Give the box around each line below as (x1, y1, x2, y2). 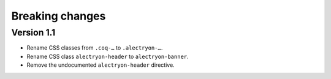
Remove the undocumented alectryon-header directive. (26, 61, 175, 69)
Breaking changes (11, 9, 106, 23)
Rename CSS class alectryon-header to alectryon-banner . (26, 53, 189, 60)
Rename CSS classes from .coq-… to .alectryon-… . (26, 44, 163, 51)
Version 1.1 (11, 27, 56, 38)
